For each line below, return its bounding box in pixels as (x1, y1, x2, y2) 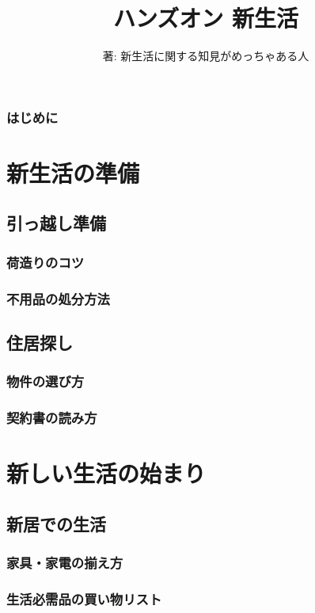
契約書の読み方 (6, 408, 97, 428)
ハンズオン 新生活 (112, 2, 299, 34)
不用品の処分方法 (6, 288, 110, 308)
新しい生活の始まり (6, 457, 207, 489)
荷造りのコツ (6, 252, 85, 272)
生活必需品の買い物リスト (6, 588, 162, 608)
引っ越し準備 (6, 211, 106, 235)
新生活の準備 (6, 156, 140, 188)
